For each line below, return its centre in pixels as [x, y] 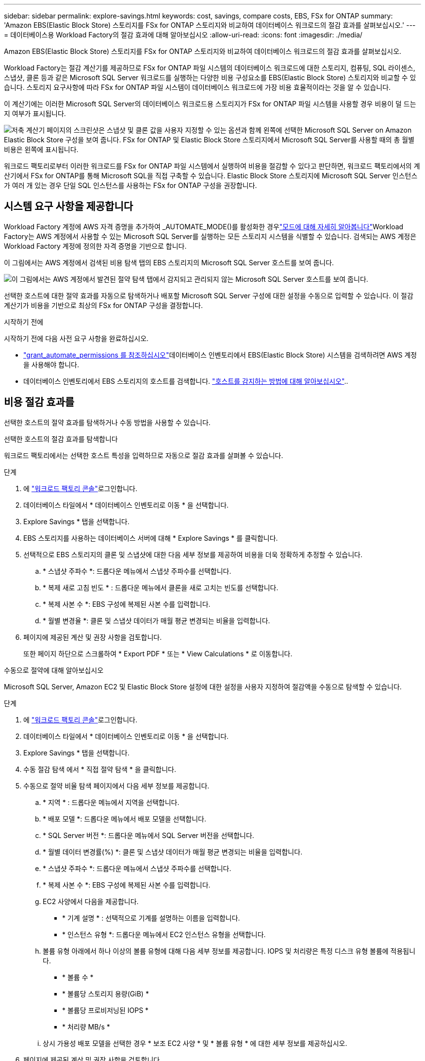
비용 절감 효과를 [39, 402]
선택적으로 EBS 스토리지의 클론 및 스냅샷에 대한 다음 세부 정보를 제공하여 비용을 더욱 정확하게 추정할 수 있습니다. [193, 554]
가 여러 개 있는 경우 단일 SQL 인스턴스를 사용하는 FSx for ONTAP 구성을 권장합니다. [131, 185]
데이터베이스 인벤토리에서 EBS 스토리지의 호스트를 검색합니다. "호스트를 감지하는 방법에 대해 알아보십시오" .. [186, 381]
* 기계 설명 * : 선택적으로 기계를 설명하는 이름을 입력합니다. [151, 918]
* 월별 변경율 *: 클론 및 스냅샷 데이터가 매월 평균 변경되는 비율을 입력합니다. [156, 620]
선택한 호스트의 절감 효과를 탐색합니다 [61, 439]
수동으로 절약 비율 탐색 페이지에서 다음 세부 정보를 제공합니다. [116, 786]
